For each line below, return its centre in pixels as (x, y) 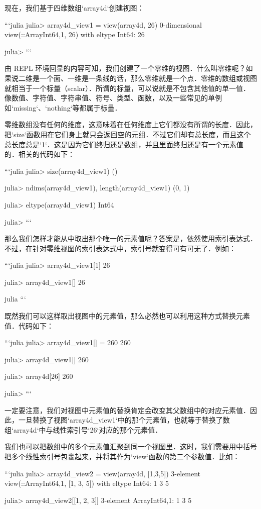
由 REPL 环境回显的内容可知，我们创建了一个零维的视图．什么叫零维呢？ (125, 68)
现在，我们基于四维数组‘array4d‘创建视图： (74, 8)
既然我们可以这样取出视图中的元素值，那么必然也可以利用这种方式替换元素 (127, 316)
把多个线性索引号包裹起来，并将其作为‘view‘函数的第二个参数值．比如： (122, 456)
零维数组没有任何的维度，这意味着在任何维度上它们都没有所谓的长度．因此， (131, 124)
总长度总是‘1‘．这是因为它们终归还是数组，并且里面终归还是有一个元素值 (124, 144)
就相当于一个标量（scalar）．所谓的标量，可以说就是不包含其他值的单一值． (127, 88)
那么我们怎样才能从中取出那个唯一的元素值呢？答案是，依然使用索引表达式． (131, 238)
